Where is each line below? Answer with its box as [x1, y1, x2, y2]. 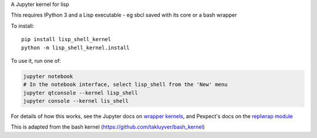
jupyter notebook [23, 73, 73, 79]
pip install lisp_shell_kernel [21, 36, 112, 43]
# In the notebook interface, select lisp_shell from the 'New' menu [23, 81, 228, 88]
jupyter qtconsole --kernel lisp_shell [23, 89, 138, 96]
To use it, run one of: [11, 57, 62, 64]
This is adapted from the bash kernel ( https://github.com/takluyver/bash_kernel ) [11, 123, 205, 130]
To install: [11, 22, 35, 29]
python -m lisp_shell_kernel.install [21, 44, 130, 51]
